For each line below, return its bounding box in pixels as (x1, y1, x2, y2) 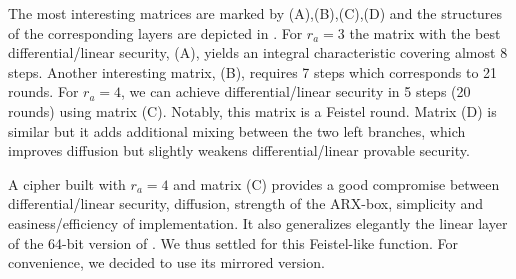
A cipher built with (8, 173, 126, 194)
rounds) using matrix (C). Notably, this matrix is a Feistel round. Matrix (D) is (8, 100, 497, 121)
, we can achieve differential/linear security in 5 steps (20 (121, 81, 471, 102)
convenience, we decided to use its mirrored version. (8, 252, 325, 273)
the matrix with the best (349, 22, 501, 43)
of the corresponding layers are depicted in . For (8, 22, 303, 43)
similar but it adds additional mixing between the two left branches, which (8, 120, 466, 141)
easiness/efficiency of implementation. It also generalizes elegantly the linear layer (8, 212, 508, 233)
